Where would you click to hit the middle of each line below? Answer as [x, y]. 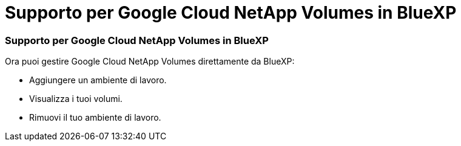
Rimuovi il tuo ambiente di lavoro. [95, 118]
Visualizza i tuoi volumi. [76, 99]
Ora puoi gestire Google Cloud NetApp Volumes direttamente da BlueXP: [150, 62]
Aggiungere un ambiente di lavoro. [98, 80]
